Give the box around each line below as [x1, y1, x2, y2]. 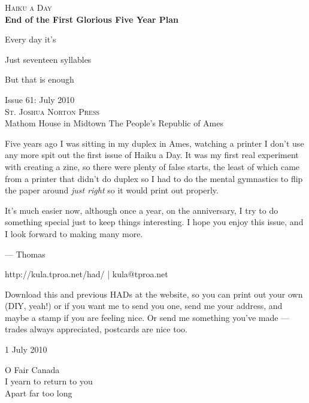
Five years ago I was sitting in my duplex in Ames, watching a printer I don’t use [5, 137, 304, 149]
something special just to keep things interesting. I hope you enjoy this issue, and [5, 216, 304, 228]
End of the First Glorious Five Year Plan [5, 13, 178, 25]
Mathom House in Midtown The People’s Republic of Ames [5, 117, 223, 129]
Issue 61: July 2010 [5, 93, 75, 105]
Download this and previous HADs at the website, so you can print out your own [5, 287, 303, 300]
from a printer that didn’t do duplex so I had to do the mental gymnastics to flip [5, 172, 303, 184]
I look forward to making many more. [5, 227, 143, 240]
